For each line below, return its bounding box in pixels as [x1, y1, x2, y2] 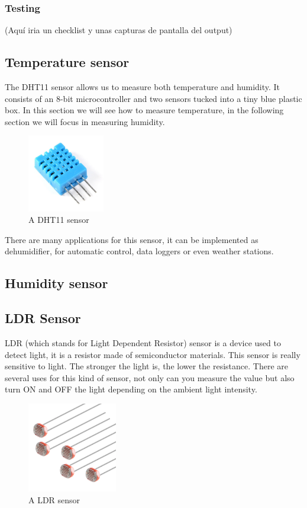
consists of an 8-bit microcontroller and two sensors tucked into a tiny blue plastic [5, 92, 302, 104]
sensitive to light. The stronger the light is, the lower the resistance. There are [5, 360, 288, 372]
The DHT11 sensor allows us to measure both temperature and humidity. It [5, 81, 280, 93]
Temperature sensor [5, 53, 130, 71]
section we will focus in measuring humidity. [5, 115, 165, 127]
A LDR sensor [28, 493, 80, 506]
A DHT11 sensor [28, 213, 89, 226]
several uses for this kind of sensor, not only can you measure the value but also [5, 371, 295, 384]
